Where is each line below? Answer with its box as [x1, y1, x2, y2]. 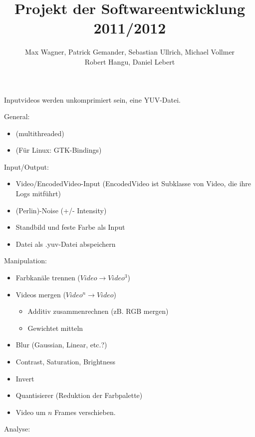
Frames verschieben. [54, 406, 116, 417]
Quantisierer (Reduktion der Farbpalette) [15, 390, 143, 400]
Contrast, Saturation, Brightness [15, 356, 116, 366]
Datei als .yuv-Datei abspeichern [15, 238, 116, 249]
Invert [15, 373, 34, 383]
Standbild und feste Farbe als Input [15, 222, 125, 232]
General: [4, 111, 30, 122]
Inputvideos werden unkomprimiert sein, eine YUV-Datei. [4, 94, 181, 105]
